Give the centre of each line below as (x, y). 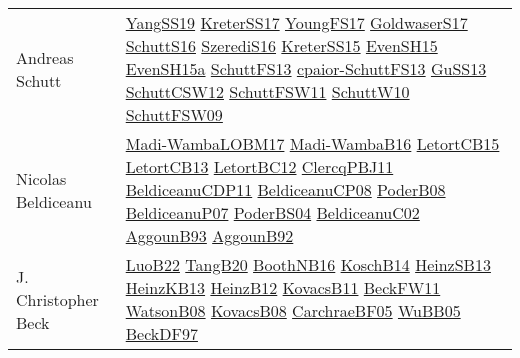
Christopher (57, 299)
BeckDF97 (161, 333)
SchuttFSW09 (174, 114)
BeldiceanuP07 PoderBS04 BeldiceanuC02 (272, 212)
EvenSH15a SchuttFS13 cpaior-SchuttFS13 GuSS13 (306, 68)
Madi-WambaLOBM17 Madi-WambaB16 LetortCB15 (312, 143)
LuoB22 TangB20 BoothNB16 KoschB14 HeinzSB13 (308, 264)
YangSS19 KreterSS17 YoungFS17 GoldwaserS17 (296, 22)
